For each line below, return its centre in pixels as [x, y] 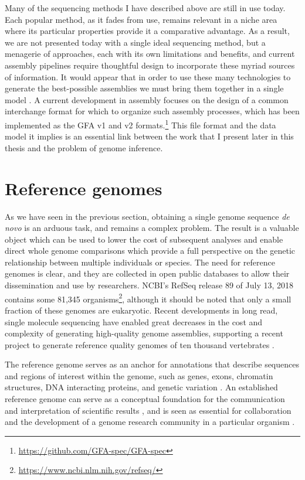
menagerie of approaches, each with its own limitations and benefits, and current [150, 54]
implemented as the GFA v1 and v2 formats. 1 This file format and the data [140, 124]
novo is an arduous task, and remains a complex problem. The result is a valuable [152, 228]
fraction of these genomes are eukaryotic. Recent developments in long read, [141, 310]
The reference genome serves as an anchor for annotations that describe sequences [152, 364]
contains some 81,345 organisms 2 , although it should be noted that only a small [148, 298]
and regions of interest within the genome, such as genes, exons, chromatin [139, 375]
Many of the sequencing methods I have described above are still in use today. [145, 8]
